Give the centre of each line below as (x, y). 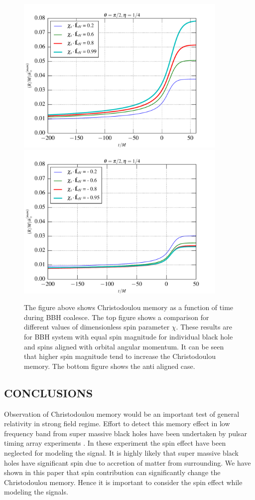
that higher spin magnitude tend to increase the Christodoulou (120, 356)
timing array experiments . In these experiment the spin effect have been (115, 443)
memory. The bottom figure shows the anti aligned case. (110, 366)
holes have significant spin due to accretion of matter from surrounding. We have (127, 462)
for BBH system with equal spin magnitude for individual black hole (128, 336)
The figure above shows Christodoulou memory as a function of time (129, 307)
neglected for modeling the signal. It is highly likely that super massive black (122, 452)
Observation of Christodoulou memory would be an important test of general (122, 414)
